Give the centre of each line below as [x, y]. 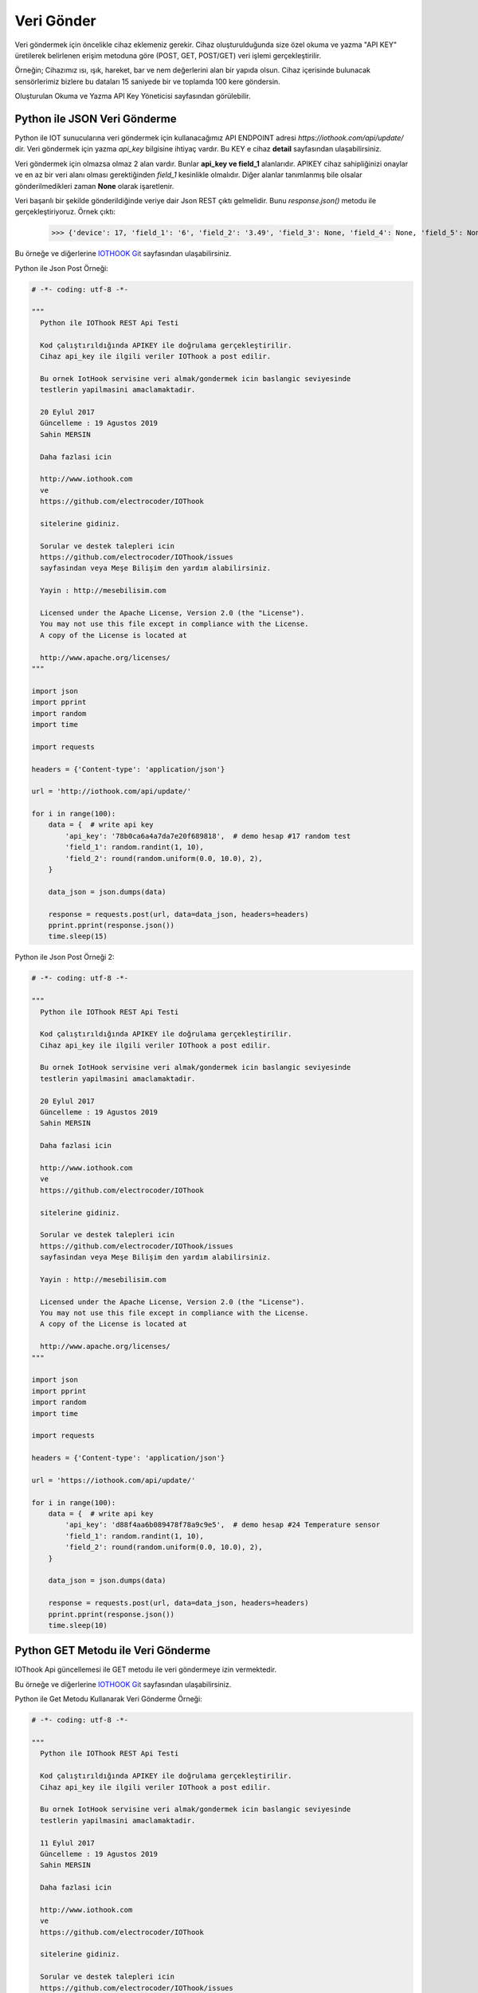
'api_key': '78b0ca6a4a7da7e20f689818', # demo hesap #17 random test [208, 836]
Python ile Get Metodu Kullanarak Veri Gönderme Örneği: [108, 1699]
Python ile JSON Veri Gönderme [96, 118]
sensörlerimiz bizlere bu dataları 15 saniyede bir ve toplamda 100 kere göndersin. [147, 81]
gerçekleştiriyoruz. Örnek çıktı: [65, 212]
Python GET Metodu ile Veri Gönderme [113, 1651]
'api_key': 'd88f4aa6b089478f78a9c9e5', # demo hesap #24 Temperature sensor [223, 1525]
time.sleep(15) [78, 936]
